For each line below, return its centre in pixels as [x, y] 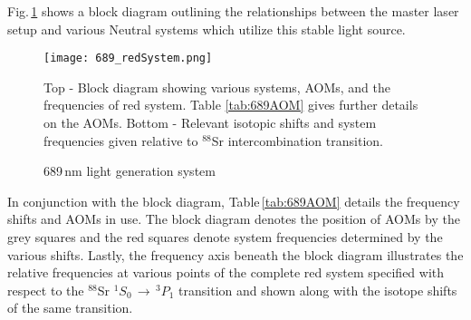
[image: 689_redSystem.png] [128, 58]
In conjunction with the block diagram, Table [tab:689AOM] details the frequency [234, 201]
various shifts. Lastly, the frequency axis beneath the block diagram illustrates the [235, 254]
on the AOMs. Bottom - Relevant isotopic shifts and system [210, 123]
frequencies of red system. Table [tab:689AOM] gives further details [231, 105]
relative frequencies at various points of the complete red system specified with [226, 272]
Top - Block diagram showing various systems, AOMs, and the [217, 87]
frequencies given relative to [121, 140]
